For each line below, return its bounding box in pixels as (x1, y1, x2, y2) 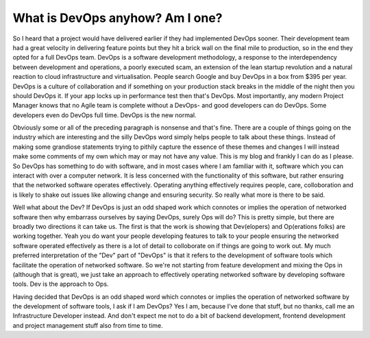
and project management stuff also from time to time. (12, 321, 164, 329)
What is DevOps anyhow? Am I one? (12, 10, 223, 25)
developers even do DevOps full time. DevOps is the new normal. (12, 110, 197, 119)
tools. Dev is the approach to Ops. (12, 280, 109, 288)
